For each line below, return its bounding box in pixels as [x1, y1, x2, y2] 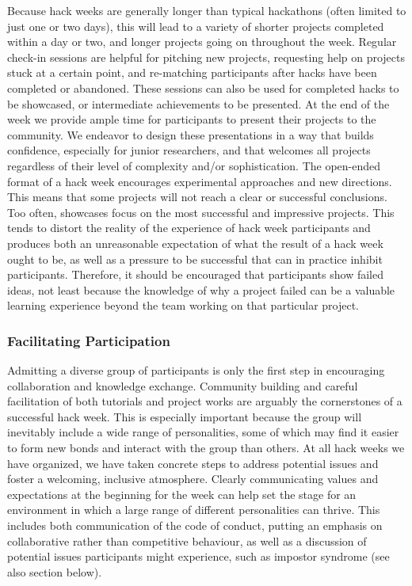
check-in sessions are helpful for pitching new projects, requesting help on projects [7, 48, 406, 65]
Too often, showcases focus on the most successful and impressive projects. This [7, 204, 395, 220]
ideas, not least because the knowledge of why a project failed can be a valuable [7, 281, 395, 298]
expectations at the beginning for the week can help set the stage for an [7, 485, 357, 502]
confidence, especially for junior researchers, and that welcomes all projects [7, 142, 371, 158]
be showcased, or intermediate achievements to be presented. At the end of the [7, 95, 390, 112]
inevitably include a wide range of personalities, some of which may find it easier [7, 424, 399, 440]
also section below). [7, 563, 102, 580]
